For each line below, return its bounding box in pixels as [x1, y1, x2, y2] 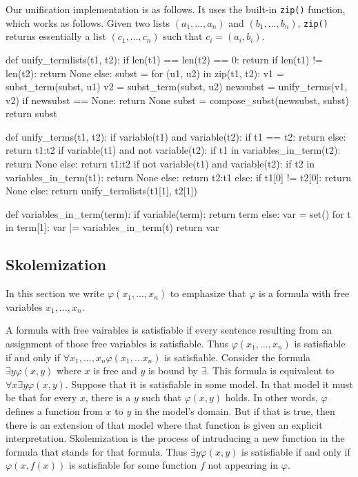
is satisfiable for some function [68, 458, 197, 472]
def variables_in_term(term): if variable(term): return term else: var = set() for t [6, 206, 351, 221]
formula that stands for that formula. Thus [6, 444, 188, 458]
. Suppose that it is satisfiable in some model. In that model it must [65, 376, 353, 391]
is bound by [148, 363, 198, 378]
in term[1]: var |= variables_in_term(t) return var [6, 220, 219, 234]
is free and [93, 363, 137, 378]
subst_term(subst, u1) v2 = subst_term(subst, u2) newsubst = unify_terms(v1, [6, 79, 348, 94]
